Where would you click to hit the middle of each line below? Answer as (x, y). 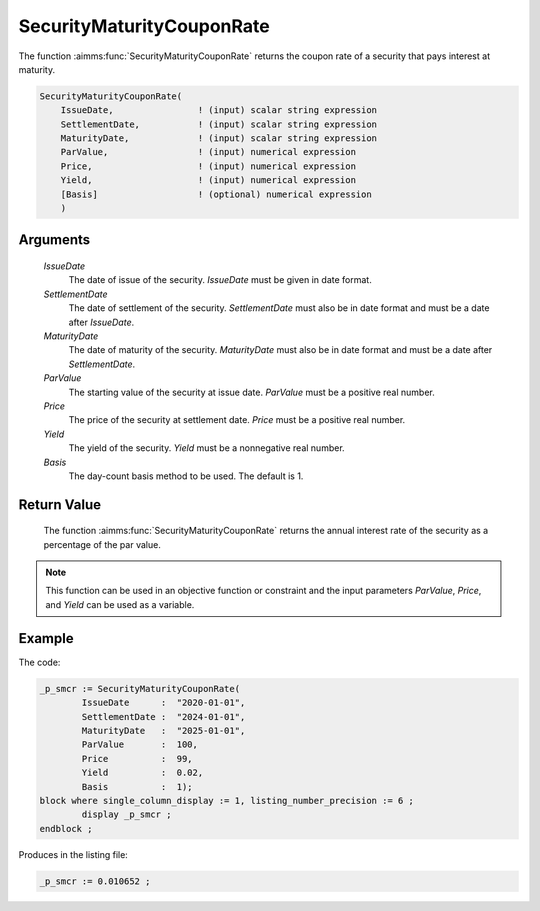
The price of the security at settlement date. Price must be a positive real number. (237, 420)
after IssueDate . (101, 322)
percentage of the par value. (102, 544)
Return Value (60, 504)
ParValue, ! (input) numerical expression (208, 152)
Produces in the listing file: (73, 854)
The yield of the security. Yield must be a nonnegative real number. (206, 448)
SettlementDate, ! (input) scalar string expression (219, 124)
